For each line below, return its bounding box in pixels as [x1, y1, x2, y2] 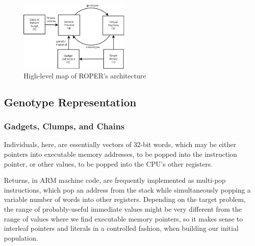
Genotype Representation [4, 94, 136, 109]
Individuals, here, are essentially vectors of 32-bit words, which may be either [4, 139, 236, 149]
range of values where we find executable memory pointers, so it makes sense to [4, 213, 243, 223]
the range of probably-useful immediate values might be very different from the [4, 204, 242, 214]
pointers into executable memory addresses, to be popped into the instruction [4, 149, 237, 159]
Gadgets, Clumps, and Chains [4, 120, 125, 132]
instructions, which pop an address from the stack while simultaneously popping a [4, 184, 251, 195]
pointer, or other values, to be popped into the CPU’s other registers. [4, 158, 213, 169]
